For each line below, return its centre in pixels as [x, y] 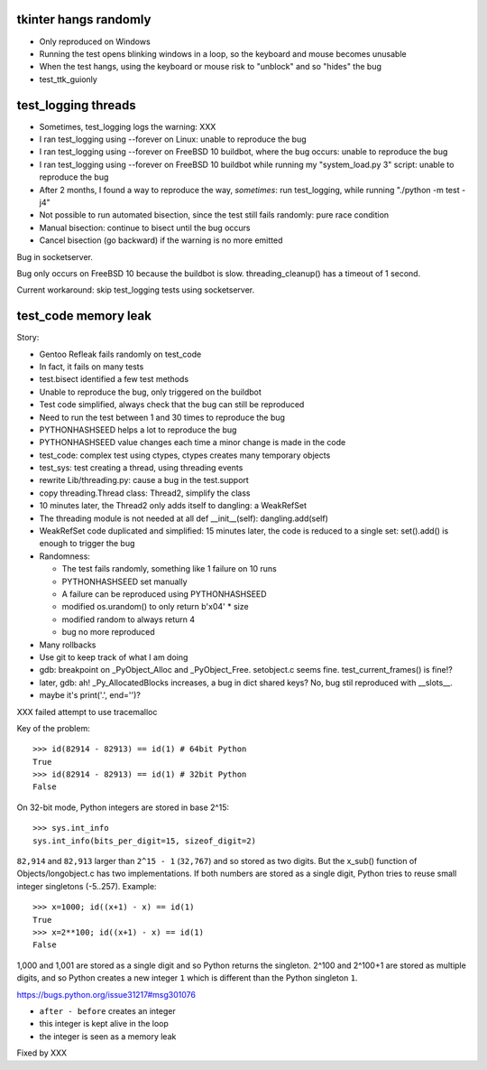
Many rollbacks [68, 645]
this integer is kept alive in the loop [104, 1024]
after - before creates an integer [107, 1010]
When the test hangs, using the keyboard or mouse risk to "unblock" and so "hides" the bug [211, 67]
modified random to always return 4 [129, 619]
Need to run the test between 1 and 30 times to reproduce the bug [162, 417]
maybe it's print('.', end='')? [90, 695]
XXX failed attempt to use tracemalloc [87, 712]
